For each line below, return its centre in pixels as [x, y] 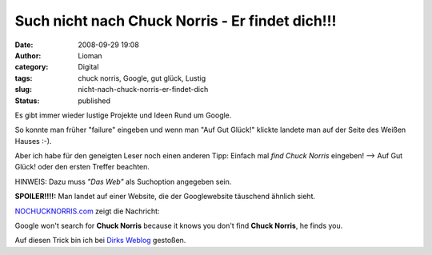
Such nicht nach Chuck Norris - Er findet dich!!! [176, 21]
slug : [23, 90]
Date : [24, 45]
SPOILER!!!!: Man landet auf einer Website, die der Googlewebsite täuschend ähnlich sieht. [165, 197]
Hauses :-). [33, 141]
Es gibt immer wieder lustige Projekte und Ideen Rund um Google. [123, 115]
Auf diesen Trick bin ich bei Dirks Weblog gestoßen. [100, 241]
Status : [27, 101]
